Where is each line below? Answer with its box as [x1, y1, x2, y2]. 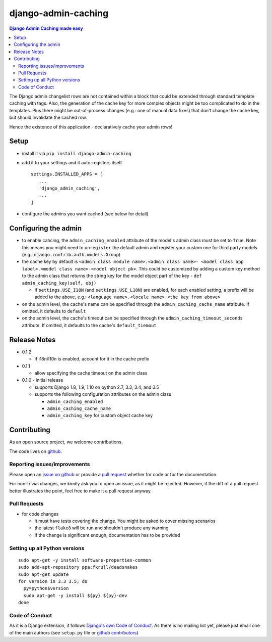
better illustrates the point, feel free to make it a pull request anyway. [9, 488, 152, 494]
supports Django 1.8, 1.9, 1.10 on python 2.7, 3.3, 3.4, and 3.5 [34, 384, 159, 390]
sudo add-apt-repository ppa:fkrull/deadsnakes [18, 564, 138, 570]
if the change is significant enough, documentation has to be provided [34, 532, 180, 538]
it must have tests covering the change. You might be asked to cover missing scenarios [34, 518, 216, 524]
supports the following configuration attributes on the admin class [34, 391, 171, 397]
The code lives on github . [9, 448, 62, 454]
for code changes [22, 511, 59, 517]
